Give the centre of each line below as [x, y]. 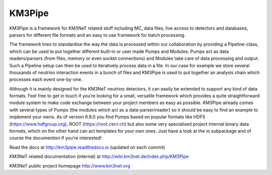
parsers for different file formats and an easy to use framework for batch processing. [97, 35]
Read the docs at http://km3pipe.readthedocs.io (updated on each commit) [87, 147]
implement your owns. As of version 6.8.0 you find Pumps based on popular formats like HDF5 [107, 117]
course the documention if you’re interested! [55, 138]
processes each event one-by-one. [46, 79]
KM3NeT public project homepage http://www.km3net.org [70, 165]
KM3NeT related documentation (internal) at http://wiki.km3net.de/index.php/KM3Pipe [99, 156]
